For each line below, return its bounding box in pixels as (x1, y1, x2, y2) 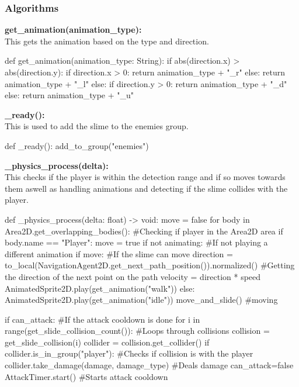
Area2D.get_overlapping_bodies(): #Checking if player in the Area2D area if (5, 224, 283, 237)
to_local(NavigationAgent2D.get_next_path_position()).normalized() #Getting (5, 259, 295, 271)
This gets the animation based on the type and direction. (5, 34, 209, 47)
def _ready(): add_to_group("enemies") (5, 139, 149, 151)
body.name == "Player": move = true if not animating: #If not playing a (5, 236, 268, 248)
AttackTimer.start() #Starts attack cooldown (5, 370, 168, 382)
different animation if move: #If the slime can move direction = (5, 247, 233, 260)
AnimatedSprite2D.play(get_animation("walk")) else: (5, 282, 195, 294)
